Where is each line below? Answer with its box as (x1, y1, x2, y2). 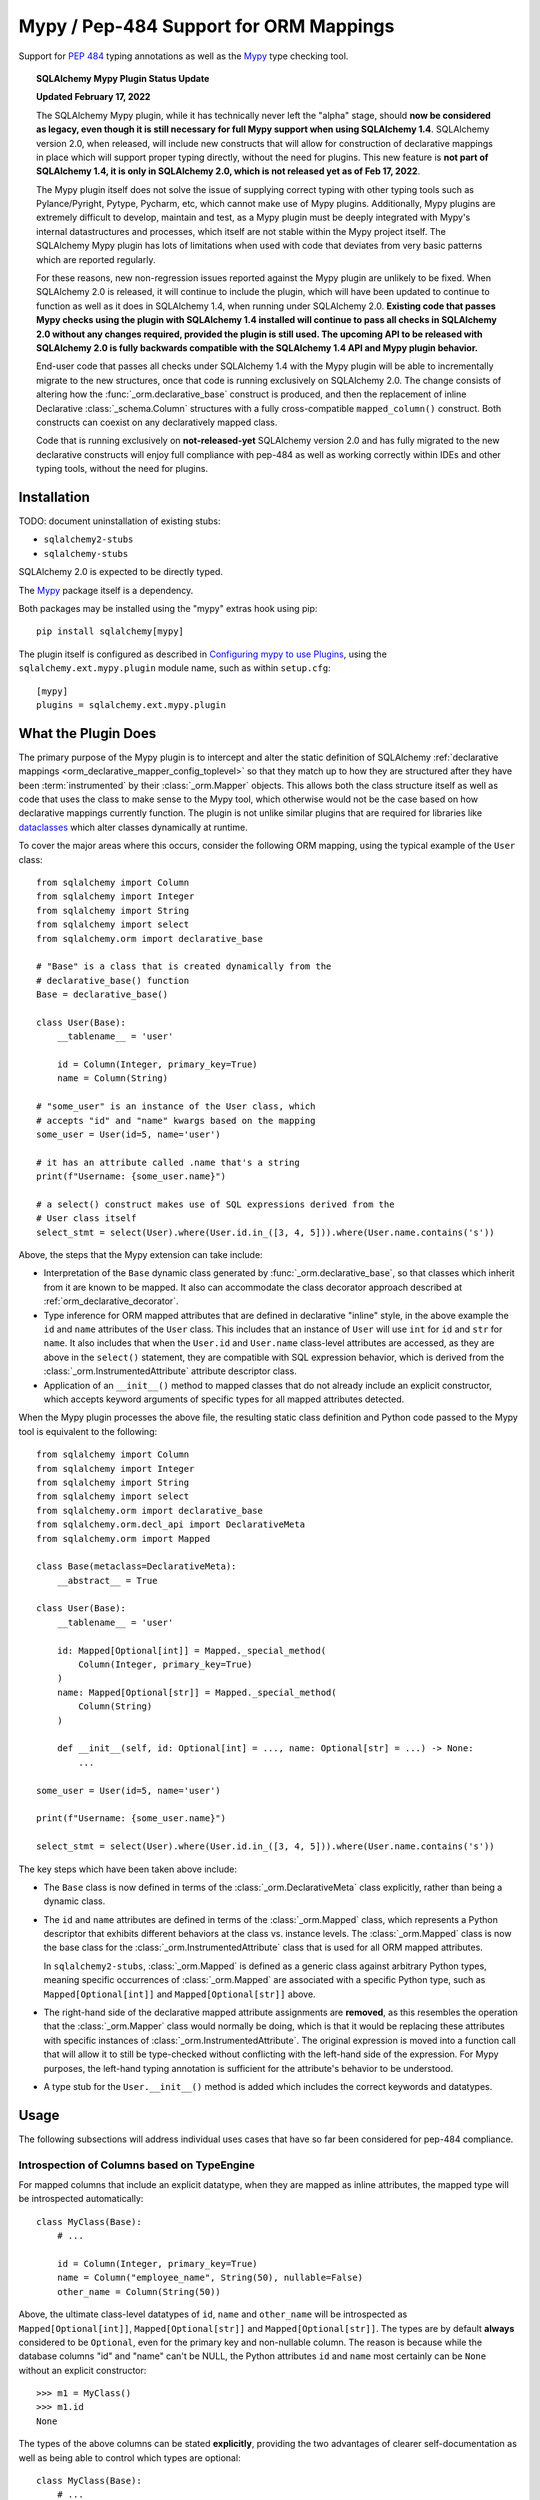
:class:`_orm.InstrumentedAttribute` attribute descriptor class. (43, 1365, 297, 1377)
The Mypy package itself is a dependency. (18, 584, 194, 596)
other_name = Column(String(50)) (56, 2286, 222, 2297)
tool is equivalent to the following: (18, 1425, 158, 1437)
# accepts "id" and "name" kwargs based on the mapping (36, 1115, 316, 1126)
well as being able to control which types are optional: (18, 2451, 241, 2464)
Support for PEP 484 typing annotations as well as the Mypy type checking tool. (18, 50, 349, 62)
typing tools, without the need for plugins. (36, 463, 209, 475)
